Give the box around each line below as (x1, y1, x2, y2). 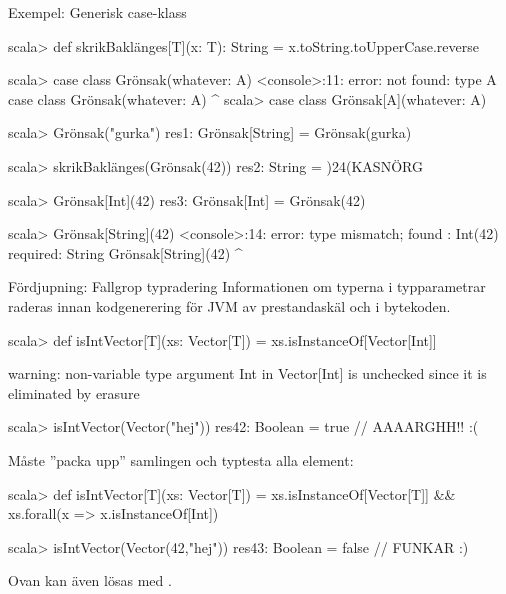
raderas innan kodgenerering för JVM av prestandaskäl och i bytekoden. (8, 295, 451, 316)
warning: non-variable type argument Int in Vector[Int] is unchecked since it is (8, 363, 487, 384)
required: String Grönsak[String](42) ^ (8, 242, 243, 263)
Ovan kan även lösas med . (8, 570, 172, 591)
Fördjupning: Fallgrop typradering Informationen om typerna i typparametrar (8, 276, 486, 297)
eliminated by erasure (8, 382, 140, 403)
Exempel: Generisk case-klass (8, 2, 187, 22)
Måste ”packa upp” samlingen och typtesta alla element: (8, 449, 354, 470)
